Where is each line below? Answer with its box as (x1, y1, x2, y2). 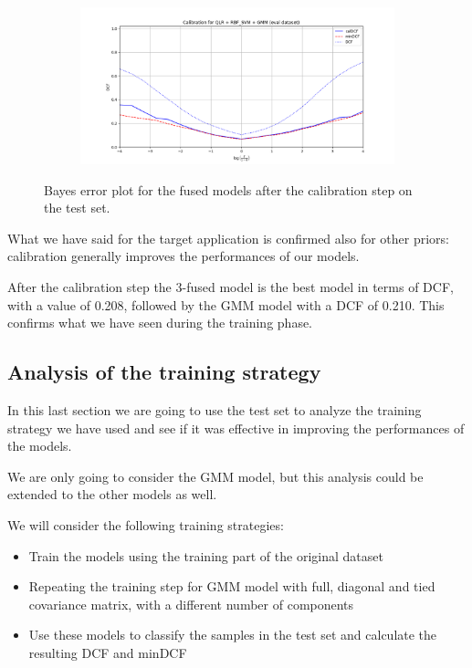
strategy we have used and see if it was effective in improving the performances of (7, 418, 465, 437)
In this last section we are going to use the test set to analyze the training (7, 400, 422, 419)
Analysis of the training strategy (7, 358, 321, 386)
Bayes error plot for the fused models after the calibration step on (44, 180, 413, 199)
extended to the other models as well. (7, 485, 217, 504)
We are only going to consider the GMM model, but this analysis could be (7, 466, 424, 485)
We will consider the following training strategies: (7, 515, 284, 534)
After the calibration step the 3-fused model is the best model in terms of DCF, (7, 277, 454, 296)
